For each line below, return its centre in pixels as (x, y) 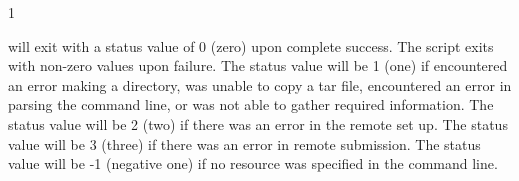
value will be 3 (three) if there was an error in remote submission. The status (244, 143)
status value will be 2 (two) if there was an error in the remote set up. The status (258, 123)
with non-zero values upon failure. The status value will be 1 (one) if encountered (258, 65)
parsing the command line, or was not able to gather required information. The (251, 104)
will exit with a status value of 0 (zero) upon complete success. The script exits (251, 45)
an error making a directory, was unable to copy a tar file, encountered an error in (260, 84)
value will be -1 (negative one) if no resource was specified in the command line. (253, 163)
